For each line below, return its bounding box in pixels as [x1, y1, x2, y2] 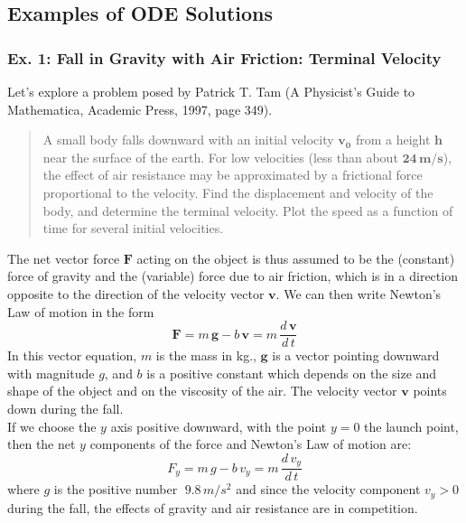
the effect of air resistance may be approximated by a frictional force [42, 165, 423, 184]
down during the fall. [7, 398, 124, 417]
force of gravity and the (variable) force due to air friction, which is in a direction [7, 266, 458, 285]
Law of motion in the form [7, 302, 154, 321]
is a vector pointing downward [272, 346, 440, 365]
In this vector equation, [7, 346, 137, 365]
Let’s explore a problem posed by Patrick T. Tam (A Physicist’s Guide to [7, 82, 415, 100]
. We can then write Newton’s [275, 284, 442, 303]
